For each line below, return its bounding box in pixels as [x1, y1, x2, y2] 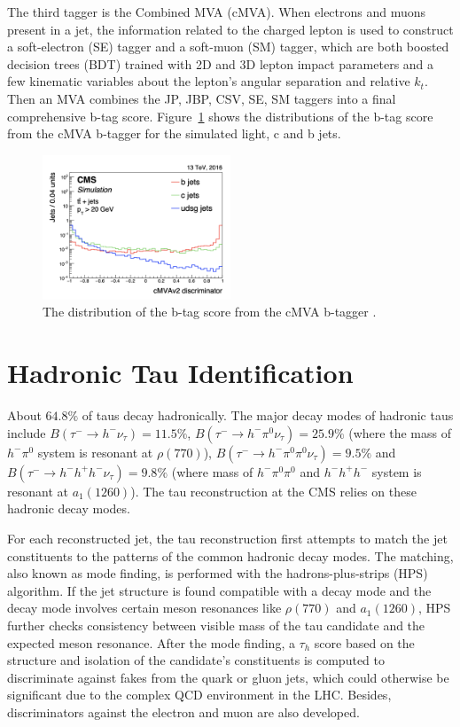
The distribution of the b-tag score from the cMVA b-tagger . [43, 302, 377, 321]
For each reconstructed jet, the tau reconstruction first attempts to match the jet [7, 528, 448, 547]
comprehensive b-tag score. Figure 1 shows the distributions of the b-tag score [7, 106, 433, 125]
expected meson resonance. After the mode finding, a [7, 633, 295, 652]
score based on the [314, 633, 415, 652]
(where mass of [171, 462, 253, 481]
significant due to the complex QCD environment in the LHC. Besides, [7, 685, 392, 704]
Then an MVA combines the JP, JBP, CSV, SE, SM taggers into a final [7, 89, 396, 107]
